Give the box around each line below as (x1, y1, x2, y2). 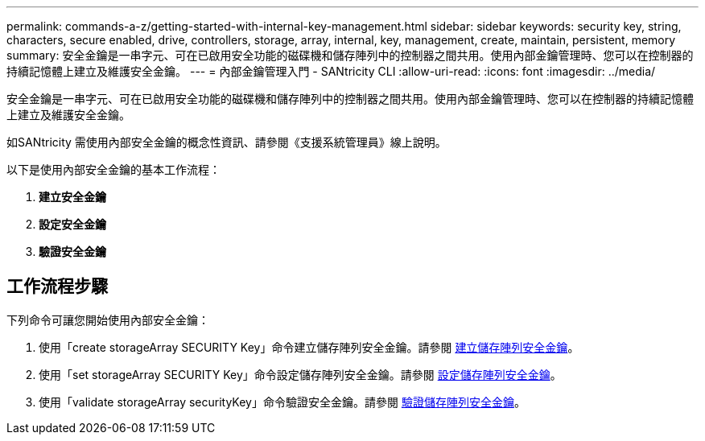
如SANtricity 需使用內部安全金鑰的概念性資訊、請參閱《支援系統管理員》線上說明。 (6, 135, 447, 149)
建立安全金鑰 (39, 190, 106, 204)
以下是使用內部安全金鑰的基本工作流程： (6, 163, 221, 176)
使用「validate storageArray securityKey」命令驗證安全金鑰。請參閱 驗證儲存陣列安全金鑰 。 (39, 394, 526, 409)
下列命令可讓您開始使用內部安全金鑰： (6, 312, 209, 327)
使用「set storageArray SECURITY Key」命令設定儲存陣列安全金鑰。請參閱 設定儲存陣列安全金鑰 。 (39, 367, 562, 381)
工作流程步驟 (6, 276, 108, 297)
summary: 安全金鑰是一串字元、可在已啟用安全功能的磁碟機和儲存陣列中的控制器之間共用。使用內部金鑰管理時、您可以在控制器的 (6, 48, 694, 62)
